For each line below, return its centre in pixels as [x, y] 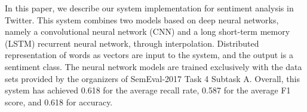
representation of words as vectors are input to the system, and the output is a [149, 55]
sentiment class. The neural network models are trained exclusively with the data [153, 66]
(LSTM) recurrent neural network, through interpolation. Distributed [132, 43]
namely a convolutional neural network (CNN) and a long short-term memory [148, 31]
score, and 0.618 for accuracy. [59, 102]
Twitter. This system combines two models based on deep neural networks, [142, 19]
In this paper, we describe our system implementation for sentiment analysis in [149, 8]
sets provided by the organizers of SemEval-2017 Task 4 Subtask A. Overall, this [152, 78]
